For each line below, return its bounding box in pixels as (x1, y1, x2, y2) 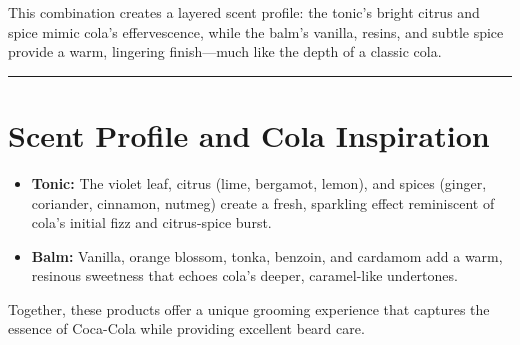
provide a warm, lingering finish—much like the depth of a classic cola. (8, 41, 442, 62)
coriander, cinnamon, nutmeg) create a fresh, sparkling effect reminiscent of (31, 192, 495, 213)
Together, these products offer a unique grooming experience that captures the (8, 298, 490, 319)
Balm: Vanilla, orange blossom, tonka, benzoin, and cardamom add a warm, (31, 245, 503, 266)
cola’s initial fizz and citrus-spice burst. (31, 212, 272, 233)
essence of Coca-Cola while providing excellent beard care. (8, 318, 365, 339)
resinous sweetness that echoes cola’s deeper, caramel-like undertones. (31, 265, 458, 286)
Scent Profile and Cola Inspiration (8, 114, 490, 155)
